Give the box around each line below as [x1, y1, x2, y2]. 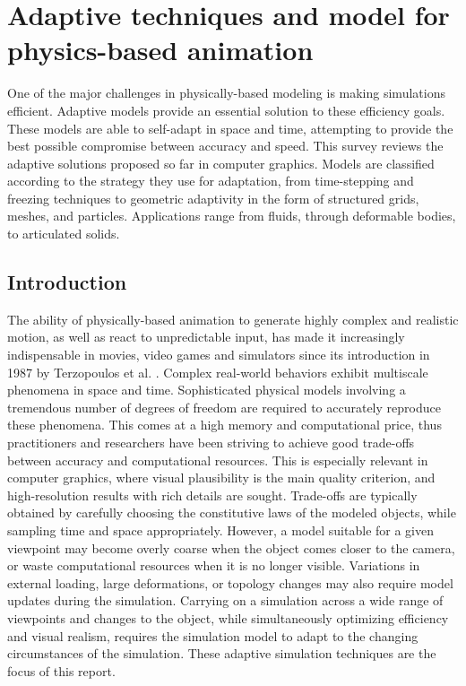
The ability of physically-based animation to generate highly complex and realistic [7, 309, 459, 328]
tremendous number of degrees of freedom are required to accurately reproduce [7, 397, 441, 416]
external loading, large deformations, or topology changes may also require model [7, 573, 453, 592]
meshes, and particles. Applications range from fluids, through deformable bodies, [7, 206, 456, 225]
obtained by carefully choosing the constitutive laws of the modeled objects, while [7, 503, 456, 522]
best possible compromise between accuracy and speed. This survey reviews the [7, 136, 444, 155]
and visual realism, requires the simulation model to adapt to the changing [7, 626, 419, 645]
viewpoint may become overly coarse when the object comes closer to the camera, [7, 538, 455, 557]
